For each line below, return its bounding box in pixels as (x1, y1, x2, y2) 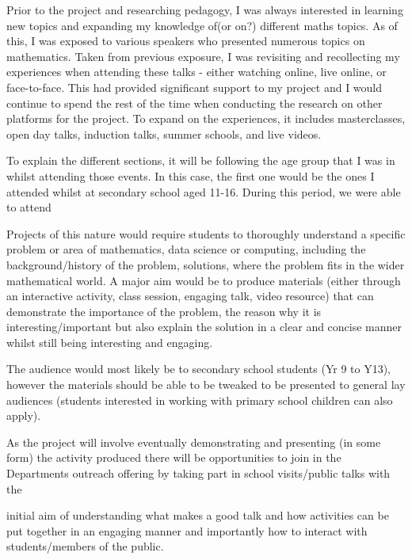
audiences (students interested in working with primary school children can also (6, 391, 393, 408)
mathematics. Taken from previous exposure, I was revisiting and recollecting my (6, 48, 400, 64)
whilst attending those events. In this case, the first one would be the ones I (6, 167, 375, 184)
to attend (6, 199, 51, 215)
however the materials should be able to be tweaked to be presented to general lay (6, 376, 406, 393)
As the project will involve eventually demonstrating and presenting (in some (6, 433, 381, 450)
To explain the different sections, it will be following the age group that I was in (6, 152, 395, 169)
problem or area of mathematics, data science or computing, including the (6, 241, 366, 257)
